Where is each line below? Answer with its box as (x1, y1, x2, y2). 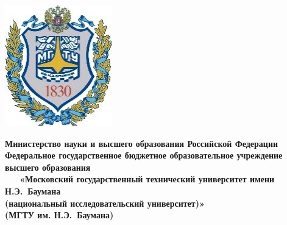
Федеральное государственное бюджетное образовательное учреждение (5, 149, 283, 162)
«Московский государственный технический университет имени (19, 173, 275, 185)
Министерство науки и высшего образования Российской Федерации (5, 137, 278, 149)
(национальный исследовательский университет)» (5, 196, 205, 209)
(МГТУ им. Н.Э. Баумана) (5, 209, 114, 221)
